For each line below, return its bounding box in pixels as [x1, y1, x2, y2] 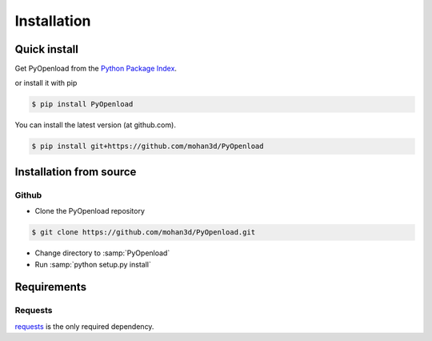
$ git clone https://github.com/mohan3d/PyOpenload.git [31, 228, 256, 237]
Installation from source [14, 165, 137, 179]
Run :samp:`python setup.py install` [34, 259, 151, 269]
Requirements [14, 280, 87, 294]
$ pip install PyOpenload [31, 100, 134, 109]
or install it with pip [14, 78, 78, 88]
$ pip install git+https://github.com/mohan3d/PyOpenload [31, 142, 264, 151]
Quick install [14, 42, 79, 56]
